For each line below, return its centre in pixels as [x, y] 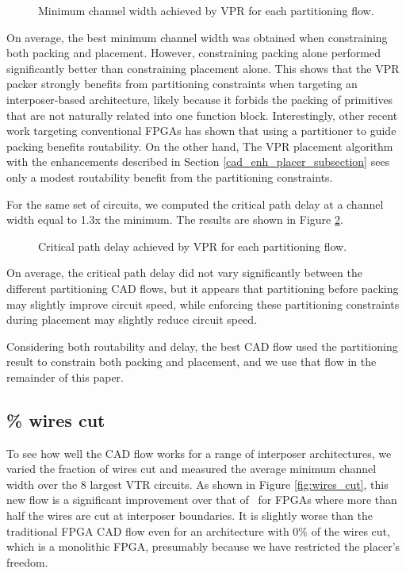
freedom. [27, 561]
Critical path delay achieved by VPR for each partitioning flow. [193, 246]
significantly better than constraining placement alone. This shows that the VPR [203, 68]
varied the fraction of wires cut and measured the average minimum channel [192, 469]
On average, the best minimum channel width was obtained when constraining [197, 37]
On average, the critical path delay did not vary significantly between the [184, 273]
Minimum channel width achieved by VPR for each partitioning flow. [206, 10]
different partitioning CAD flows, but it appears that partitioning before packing [203, 288]
